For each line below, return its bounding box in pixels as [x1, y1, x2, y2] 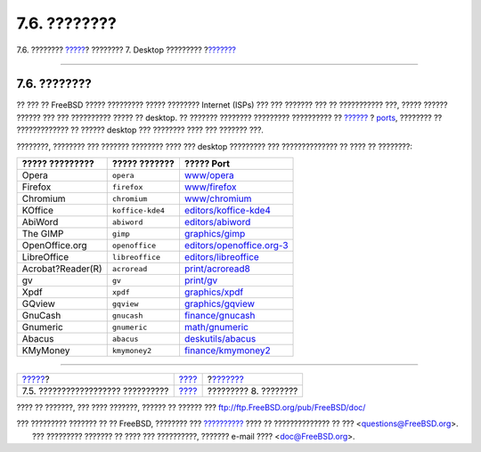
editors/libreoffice [183, 251, 260, 263]
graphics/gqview [183, 298, 256, 311]
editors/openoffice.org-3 [183, 239, 289, 252]
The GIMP [21, 228, 64, 240]
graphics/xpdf [183, 286, 244, 298]
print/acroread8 [183, 262, 251, 275]
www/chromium [183, 192, 252, 205]
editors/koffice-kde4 [183, 205, 272, 217]
